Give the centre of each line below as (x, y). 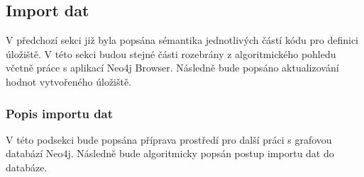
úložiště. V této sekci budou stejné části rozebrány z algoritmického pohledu (171, 53)
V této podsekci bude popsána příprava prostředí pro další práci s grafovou (169, 139)
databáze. (27, 167)
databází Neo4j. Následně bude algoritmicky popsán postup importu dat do (170, 153)
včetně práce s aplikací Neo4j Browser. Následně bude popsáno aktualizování (172, 68)
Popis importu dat (60, 113)
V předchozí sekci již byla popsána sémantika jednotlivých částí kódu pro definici (182, 40)
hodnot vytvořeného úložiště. (69, 81)
